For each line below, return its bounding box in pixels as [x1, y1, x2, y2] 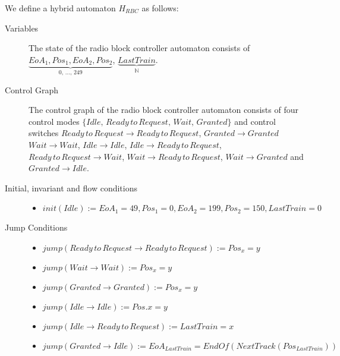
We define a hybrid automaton [5, 2, 116, 14]
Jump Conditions [5, 221, 68, 234]
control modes [29, 115, 80, 127]
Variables [5, 21, 39, 34]
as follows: [141, 2, 179, 14]
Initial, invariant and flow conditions [5, 181, 137, 194]
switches [29, 127, 59, 139]
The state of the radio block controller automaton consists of [29, 42, 250, 54]
